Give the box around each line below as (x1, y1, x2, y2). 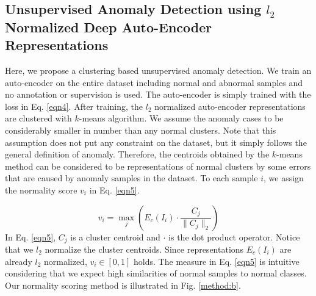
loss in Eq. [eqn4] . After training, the (5, 99, 143, 112)
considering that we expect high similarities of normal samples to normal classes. (5, 267, 307, 280)
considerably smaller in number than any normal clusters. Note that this (5, 123, 276, 136)
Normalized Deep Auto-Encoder (5, 17, 212, 36)
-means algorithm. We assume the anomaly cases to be (79, 112, 284, 125)
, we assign (264, 171, 304, 184)
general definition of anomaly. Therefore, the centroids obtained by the (5, 148, 270, 161)
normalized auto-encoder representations (154, 99, 306, 112)
